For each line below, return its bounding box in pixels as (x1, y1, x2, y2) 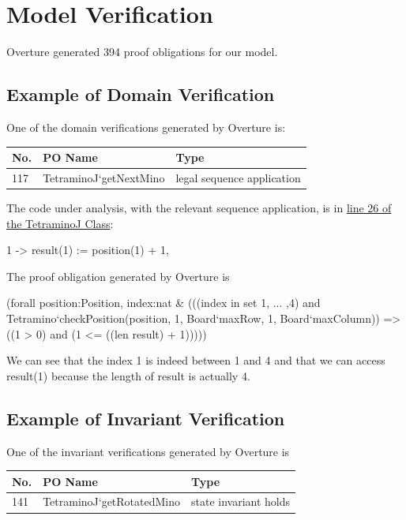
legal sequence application (175, 169, 301, 185)
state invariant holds (191, 493, 291, 510)
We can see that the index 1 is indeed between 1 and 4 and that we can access (6, 352, 385, 368)
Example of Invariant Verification (6, 406, 285, 430)
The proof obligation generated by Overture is (6, 267, 230, 284)
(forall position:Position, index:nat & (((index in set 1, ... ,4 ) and (6, 294, 321, 311)
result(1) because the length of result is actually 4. (6, 367, 250, 383)
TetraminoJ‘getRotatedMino (43, 493, 181, 510)
